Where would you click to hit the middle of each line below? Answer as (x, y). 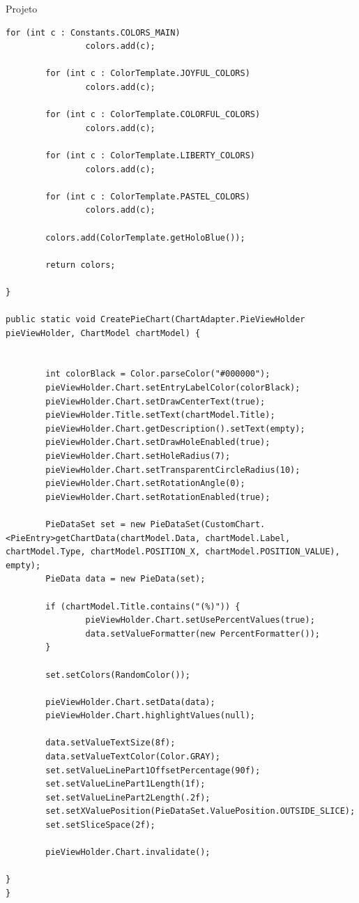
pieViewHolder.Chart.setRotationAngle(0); (145, 484)
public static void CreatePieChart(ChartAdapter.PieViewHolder (155, 320)
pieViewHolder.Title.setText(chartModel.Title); (160, 415)
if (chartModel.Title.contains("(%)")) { (143, 606)
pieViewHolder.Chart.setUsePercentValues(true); (200, 620)
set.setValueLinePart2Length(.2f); (128, 797)
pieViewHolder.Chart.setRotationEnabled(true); (158, 497)
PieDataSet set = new (96, 524)
